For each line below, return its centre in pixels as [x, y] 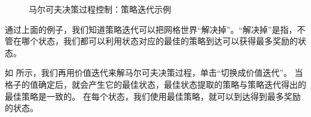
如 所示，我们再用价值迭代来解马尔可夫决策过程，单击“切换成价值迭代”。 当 [154, 73]
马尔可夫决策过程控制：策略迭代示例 [100, 9]
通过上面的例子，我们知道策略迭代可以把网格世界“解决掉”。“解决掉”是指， [151, 29]
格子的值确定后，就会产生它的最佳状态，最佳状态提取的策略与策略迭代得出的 [155, 84]
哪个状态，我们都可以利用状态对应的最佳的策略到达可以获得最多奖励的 [159, 41]
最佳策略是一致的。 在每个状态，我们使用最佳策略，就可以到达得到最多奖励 [153, 96]
